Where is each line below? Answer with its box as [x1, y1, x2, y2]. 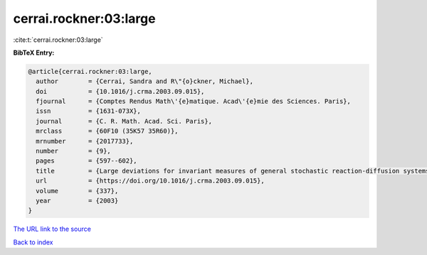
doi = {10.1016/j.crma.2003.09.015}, [36, 87, 205, 95]
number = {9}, [36, 147, 112, 156]
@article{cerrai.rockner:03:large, [28, 67, 152, 75]
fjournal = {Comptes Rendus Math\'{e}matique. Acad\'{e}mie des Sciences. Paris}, [36, 97, 352, 106]
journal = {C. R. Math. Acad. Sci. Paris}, [36, 117, 213, 125]
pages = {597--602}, [36, 157, 138, 165]
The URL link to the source [13, 224, 92, 234]
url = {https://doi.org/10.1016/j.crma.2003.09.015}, [36, 177, 265, 185]
